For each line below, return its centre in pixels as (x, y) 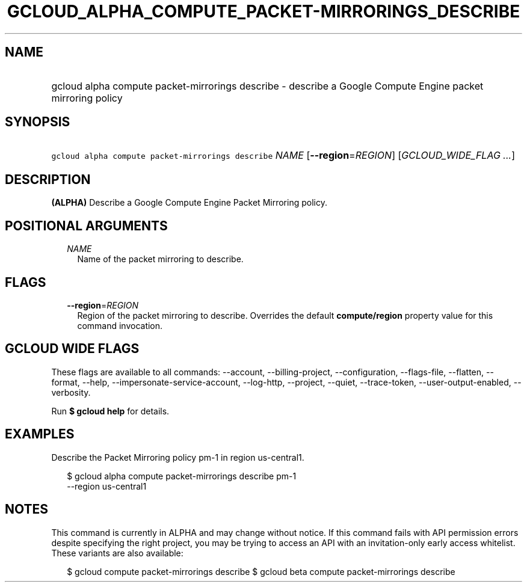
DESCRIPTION (48, 179)
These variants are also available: (117, 553)
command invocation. (120, 325)
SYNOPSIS (38, 122)
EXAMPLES (40, 434)
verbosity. (71, 392)
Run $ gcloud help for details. (110, 411)
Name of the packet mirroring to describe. (160, 259)
